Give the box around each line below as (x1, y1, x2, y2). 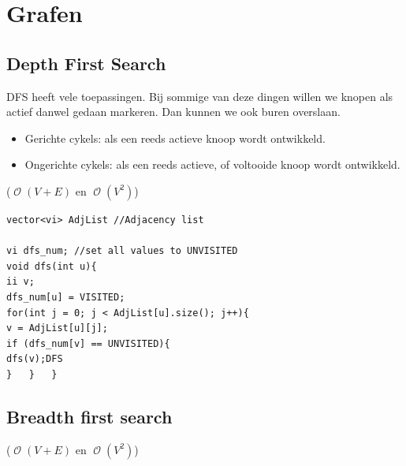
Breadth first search (6, 404, 173, 428)
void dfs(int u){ (6, 260, 97, 272)
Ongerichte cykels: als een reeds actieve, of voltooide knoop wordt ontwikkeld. (24, 156, 400, 173)
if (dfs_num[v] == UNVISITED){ (6, 337, 170, 349)
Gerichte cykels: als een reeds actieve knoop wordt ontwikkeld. (24, 129, 326, 146)
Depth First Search (6, 50, 166, 75)
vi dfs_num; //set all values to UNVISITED (6, 245, 238, 257)
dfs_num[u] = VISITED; (6, 291, 125, 303)
